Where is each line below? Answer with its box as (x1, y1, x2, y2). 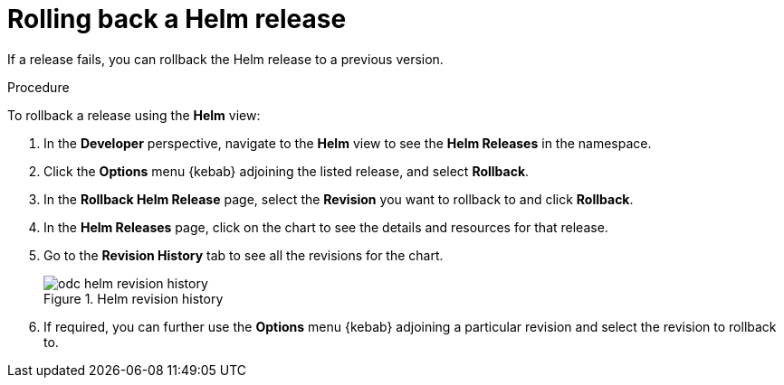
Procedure (7, 79, 70, 95)
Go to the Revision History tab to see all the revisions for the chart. (43, 247, 444, 263)
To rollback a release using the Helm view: (7, 107, 261, 123)
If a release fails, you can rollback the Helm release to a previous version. (7, 51, 444, 67)
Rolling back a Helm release (7, 4, 347, 34)
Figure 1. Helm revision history (43, 290, 224, 306)
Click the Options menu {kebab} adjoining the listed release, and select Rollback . (43, 163, 530, 179)
